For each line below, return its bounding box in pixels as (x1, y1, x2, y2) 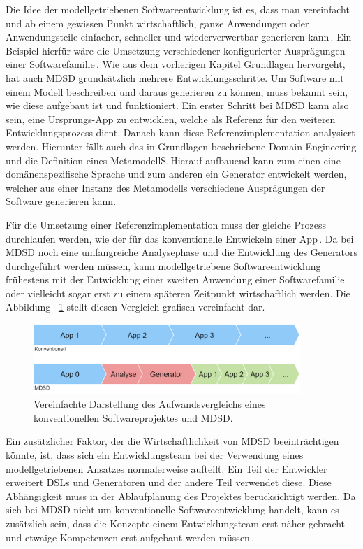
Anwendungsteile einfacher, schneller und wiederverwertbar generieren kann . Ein (6, 29, 352, 44)
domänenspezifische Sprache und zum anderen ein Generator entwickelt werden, (6, 166, 347, 181)
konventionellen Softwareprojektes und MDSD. (34, 410, 233, 425)
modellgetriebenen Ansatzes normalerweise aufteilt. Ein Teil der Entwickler (6, 461, 327, 476)
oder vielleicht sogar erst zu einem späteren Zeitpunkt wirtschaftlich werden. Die (6, 285, 350, 300)
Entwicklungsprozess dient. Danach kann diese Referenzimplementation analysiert (6, 125, 355, 140)
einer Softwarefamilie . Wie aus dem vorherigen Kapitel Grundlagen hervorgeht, (6, 57, 346, 71)
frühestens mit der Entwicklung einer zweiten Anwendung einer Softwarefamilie (6, 272, 345, 287)
